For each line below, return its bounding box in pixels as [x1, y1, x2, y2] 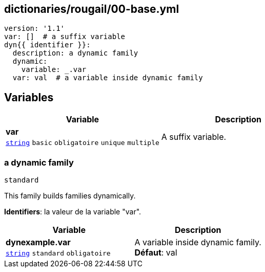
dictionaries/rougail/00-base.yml [4, 3, 179, 15]
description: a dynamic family [12, 49, 138, 58]
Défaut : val [134, 247, 177, 258]
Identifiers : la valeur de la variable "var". [4, 207, 141, 216]
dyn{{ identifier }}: [4, 41, 91, 49]
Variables [4, 90, 54, 104]
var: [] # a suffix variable [4, 32, 126, 41]
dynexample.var [6, 237, 71, 248]
